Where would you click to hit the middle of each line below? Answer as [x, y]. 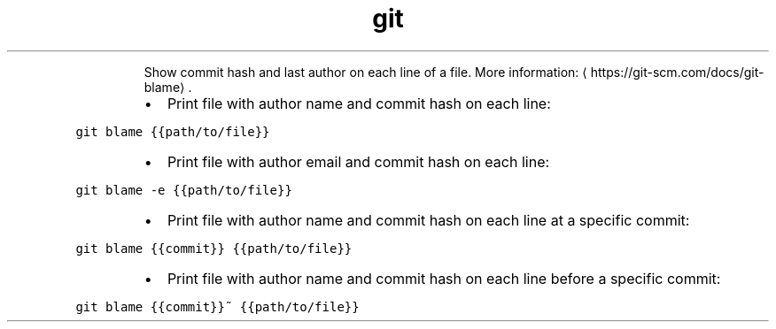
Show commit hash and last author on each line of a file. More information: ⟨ [365, 72]
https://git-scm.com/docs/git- [677, 72]
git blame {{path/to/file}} [173, 131]
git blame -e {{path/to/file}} [184, 190]
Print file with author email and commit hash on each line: [358, 161]
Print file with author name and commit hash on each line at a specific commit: [428, 220]
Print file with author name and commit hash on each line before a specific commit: [444, 278]
